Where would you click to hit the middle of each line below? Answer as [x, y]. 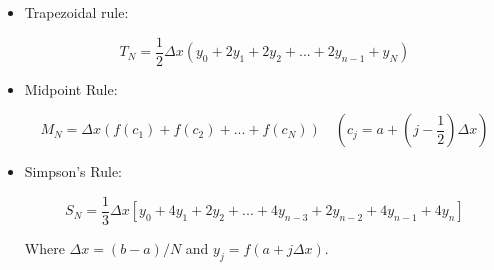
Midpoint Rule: [71, 88]
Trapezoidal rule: [76, 12]
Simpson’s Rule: [73, 171]
